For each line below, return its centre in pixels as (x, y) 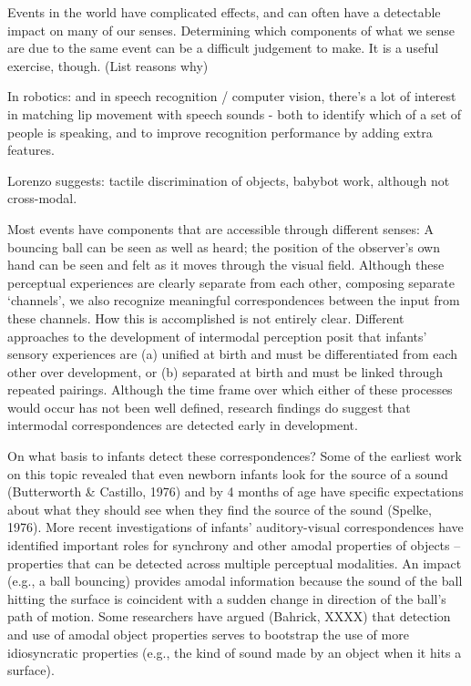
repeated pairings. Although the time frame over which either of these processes (230, 389)
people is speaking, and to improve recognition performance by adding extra (220, 132)
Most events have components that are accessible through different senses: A (221, 228)
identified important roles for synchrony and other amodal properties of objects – (234, 545)
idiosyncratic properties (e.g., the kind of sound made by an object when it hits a (235, 652)
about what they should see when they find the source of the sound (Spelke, (220, 509)
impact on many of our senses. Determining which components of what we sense (231, 30)
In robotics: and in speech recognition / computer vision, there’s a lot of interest (232, 96)
